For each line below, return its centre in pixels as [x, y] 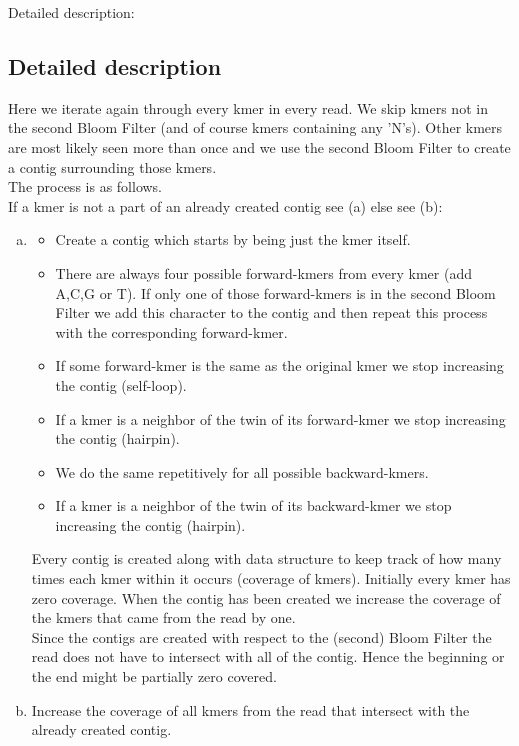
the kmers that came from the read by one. [163, 617]
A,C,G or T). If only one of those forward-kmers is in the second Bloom [275, 292]
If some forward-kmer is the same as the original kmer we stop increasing [279, 365]
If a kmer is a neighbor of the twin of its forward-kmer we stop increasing [280, 418]
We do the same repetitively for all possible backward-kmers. [242, 471]
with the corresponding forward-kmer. [171, 331]
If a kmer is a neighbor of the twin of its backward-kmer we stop [253, 505]
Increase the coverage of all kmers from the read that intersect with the [250, 709]
